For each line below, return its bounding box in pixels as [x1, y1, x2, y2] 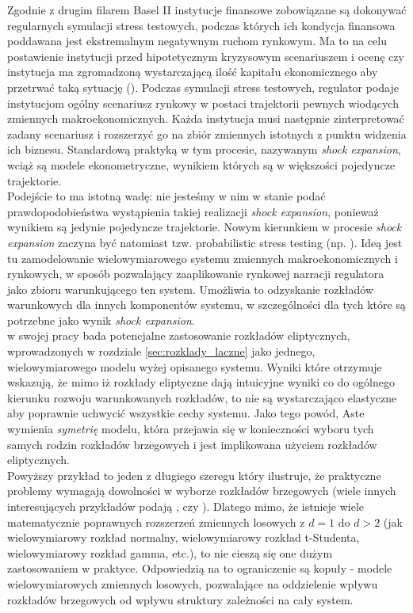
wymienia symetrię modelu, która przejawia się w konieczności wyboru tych [7, 421, 374, 437]
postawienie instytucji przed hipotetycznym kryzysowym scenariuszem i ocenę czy [7, 48, 404, 64]
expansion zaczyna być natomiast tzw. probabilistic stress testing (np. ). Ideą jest [7, 234, 403, 250]
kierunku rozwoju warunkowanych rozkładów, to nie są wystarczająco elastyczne [7, 389, 397, 405]
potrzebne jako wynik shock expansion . [7, 311, 195, 328]
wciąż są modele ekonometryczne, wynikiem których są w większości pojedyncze [7, 156, 396, 173]
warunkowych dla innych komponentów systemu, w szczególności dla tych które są [7, 296, 406, 313]
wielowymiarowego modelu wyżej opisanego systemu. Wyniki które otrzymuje [7, 358, 382, 375]
